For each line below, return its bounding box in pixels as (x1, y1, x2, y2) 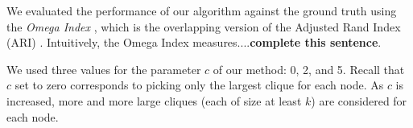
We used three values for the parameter (6, 60, 201, 77)
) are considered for (311, 92, 407, 109)
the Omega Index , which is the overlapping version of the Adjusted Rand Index (6, 18, 401, 35)
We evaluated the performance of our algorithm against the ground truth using (6, 2, 397, 19)
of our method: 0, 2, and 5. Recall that (213, 60, 405, 77)
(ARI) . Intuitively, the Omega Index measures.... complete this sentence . (6, 34, 382, 51)
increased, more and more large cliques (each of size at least (6, 92, 302, 109)
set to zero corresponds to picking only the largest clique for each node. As (14, 76, 384, 93)
